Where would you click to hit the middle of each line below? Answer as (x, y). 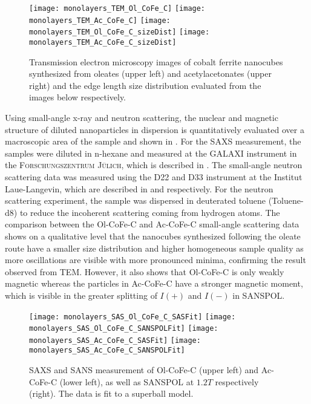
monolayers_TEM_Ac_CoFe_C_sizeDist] (103, 42)
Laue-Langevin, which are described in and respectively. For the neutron (139, 188)
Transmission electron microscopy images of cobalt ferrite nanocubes (156, 61)
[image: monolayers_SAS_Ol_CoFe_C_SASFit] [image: (133, 317)
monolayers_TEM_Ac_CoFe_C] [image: (100, 20)
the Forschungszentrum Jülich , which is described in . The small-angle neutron (154, 165)
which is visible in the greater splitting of (81, 295)
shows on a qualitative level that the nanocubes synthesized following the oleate (153, 236)
